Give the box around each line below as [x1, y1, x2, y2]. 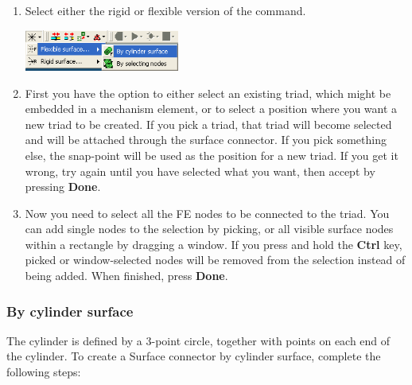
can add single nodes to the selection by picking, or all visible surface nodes [25, 220, 394, 237]
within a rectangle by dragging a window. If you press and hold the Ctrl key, [25, 235, 402, 252]
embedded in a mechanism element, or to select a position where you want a [25, 100, 398, 117]
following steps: [6, 364, 81, 380]
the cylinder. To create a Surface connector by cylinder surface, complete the [6, 348, 381, 364]
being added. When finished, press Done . [25, 267, 228, 284]
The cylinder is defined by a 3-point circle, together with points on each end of [6, 332, 391, 348]
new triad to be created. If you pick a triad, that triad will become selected [25, 115, 392, 132]
